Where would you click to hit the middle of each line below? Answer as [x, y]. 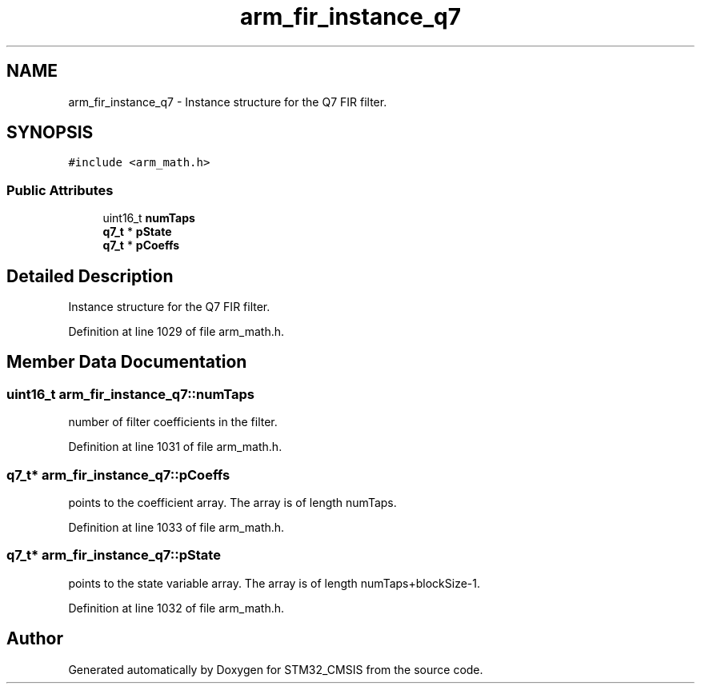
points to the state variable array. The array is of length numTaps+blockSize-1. [274, 583]
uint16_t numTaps [149, 218]
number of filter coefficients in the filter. [173, 422]
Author [35, 639]
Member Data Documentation [127, 362]
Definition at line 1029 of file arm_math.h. [176, 332]
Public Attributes [60, 190]
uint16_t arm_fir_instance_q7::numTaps [130, 394]
